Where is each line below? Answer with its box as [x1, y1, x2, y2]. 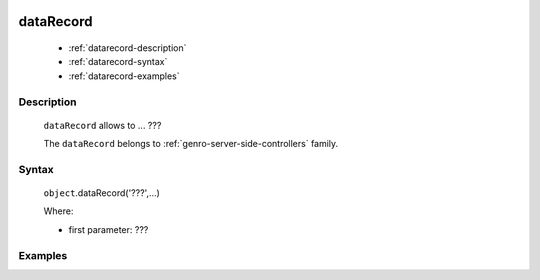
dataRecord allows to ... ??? [43, 119, 162, 131]
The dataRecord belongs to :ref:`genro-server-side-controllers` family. [43, 138, 339, 150]
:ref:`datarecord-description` [68, 42, 187, 54]
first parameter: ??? [68, 223, 149, 235]
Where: [43, 205, 74, 217]
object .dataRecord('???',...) [43, 187, 160, 199]
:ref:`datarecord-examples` [68, 70, 180, 82]
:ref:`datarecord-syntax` [68, 56, 168, 68]
